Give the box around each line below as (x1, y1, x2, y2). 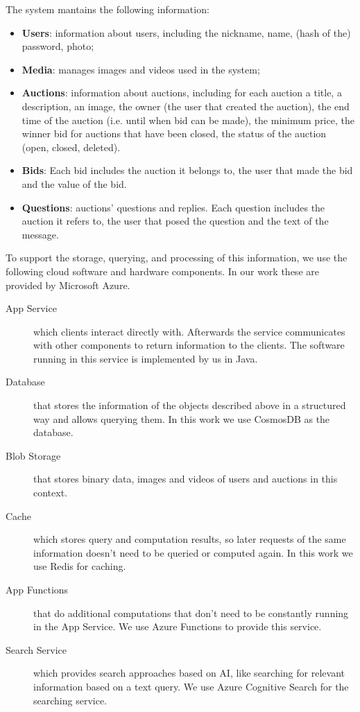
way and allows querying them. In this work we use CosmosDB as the (33, 411, 330, 426)
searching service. (33, 693, 107, 707)
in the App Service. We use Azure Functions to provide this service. (33, 619, 322, 634)
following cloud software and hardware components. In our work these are (6, 263, 319, 278)
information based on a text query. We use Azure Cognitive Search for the (33, 679, 349, 693)
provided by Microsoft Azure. (6, 277, 130, 292)
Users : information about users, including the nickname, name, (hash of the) (22, 25, 351, 40)
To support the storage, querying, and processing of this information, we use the (6, 250, 348, 265)
